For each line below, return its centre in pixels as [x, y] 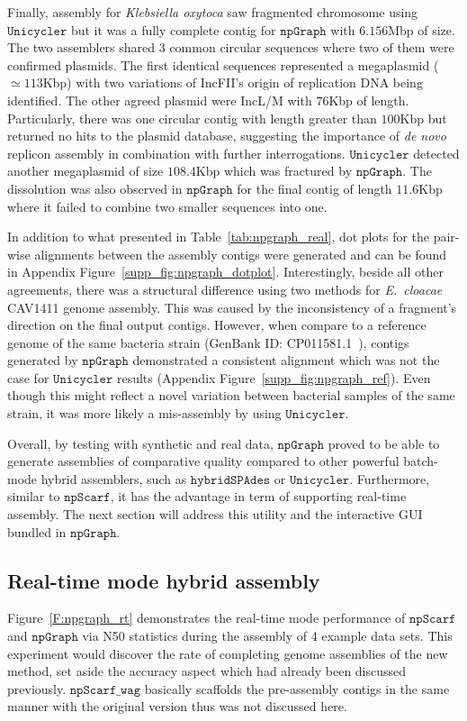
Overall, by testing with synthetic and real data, [140, 443]
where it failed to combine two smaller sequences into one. [167, 206]
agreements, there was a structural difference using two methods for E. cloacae [225, 289]
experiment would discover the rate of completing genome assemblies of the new [228, 653]
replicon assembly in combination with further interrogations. [176, 153]
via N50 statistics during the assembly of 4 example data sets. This [267, 636]
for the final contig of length [314, 188]
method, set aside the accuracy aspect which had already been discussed [207, 671]
